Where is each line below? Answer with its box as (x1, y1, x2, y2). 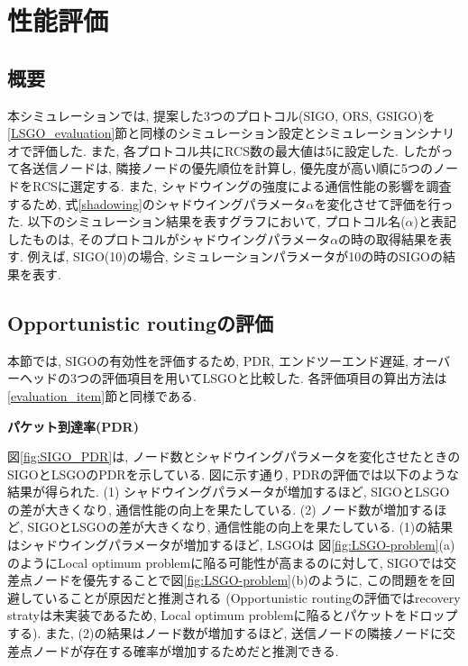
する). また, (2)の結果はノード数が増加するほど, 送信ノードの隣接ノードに (7, 624, 443, 643)
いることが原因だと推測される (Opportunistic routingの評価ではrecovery (44, 588, 461, 607)
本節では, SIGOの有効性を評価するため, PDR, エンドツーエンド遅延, (7, 351, 408, 369)
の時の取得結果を (338, 229, 440, 248)
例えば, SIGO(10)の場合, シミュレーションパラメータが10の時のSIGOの (27, 247, 444, 266)
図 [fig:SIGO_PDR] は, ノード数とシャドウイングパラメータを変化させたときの (7, 447, 461, 466)
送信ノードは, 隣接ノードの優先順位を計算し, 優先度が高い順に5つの (32, 159, 434, 178)
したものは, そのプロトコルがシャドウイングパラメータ (7, 229, 331, 248)
